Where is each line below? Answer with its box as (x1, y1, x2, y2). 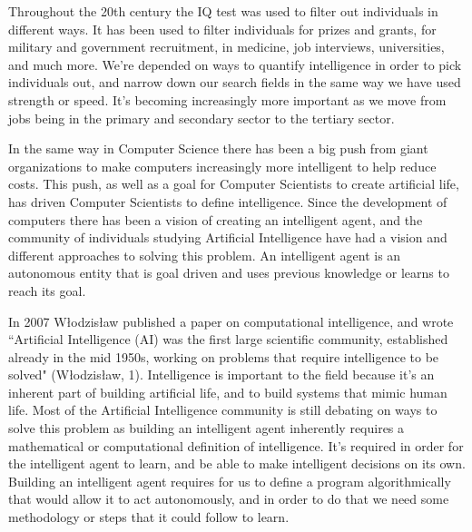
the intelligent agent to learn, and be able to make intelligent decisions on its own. (8, 454, 466, 473)
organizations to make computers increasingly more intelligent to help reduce (8, 156, 437, 175)
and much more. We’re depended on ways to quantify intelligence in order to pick (8, 54, 462, 74)
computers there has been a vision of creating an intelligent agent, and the (8, 210, 423, 229)
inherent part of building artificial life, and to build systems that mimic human (8, 382, 447, 401)
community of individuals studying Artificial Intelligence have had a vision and (8, 228, 447, 247)
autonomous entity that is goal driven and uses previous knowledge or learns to (8, 263, 449, 282)
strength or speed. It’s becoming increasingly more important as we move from (8, 90, 447, 109)
